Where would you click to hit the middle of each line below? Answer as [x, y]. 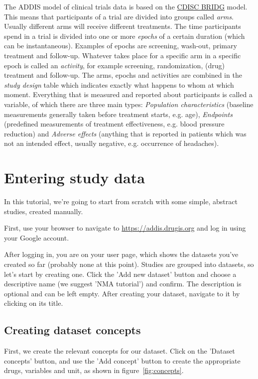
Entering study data [74, 178]
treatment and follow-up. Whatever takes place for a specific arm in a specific [123, 55]
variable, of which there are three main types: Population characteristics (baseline [129, 104]
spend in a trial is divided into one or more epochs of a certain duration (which [125, 36]
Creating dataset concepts [72, 330]
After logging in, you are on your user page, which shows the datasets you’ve [121, 254]
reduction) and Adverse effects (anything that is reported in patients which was [125, 133]
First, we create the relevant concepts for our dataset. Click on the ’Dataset [120, 351]
